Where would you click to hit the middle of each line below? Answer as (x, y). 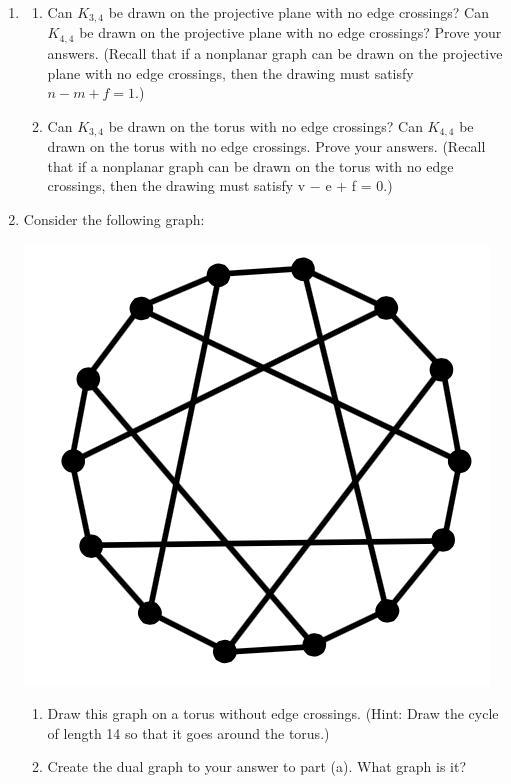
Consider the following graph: (114, 218)
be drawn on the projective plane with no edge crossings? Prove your (290, 32)
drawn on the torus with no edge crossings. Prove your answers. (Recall (266, 146)
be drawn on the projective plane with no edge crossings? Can (298, 12)
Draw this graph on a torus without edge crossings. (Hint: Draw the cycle (273, 713)
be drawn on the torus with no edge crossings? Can (265, 125)
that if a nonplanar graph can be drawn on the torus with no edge (250, 165)
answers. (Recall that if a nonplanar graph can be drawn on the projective (275, 52)
